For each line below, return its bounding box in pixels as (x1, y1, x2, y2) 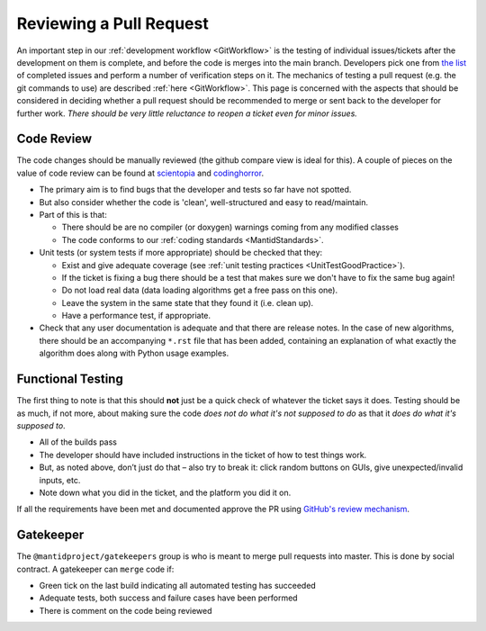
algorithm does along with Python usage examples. (39, 347, 229, 359)
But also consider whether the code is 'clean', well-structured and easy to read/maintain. (39, 196, 369, 207)
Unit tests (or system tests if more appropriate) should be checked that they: (39, 248, 323, 258)
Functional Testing (16, 372, 123, 387)
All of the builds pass (39, 437, 117, 447)
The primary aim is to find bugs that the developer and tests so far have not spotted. (39, 185, 352, 195)
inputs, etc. (39, 474, 81, 485)
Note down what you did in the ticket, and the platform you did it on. (39, 487, 292, 498)
